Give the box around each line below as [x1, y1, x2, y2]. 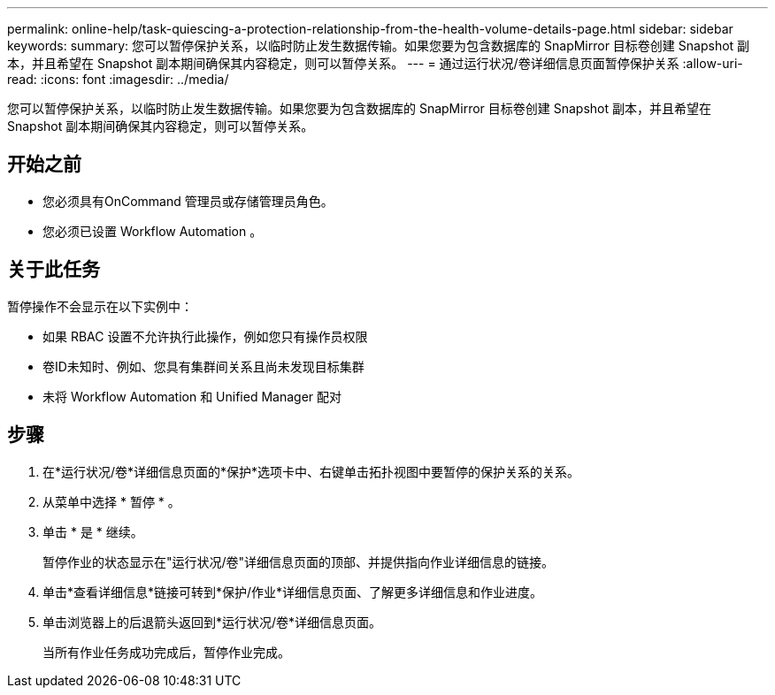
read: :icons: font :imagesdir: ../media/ [7, 72, 229, 87]
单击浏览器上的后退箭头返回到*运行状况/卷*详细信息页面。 [42, 614, 382, 630]
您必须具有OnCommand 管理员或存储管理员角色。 [42, 193, 334, 209]
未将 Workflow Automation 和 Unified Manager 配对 [42, 388, 342, 404]
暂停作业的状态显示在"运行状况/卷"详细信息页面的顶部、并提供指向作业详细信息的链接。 [42, 554, 555, 569]
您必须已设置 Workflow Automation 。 [42, 223, 263, 239]
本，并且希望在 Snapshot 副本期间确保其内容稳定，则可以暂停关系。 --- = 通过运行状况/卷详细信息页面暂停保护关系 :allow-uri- [7, 56, 743, 71]
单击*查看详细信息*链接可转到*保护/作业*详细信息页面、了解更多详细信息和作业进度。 [42, 584, 543, 600]
